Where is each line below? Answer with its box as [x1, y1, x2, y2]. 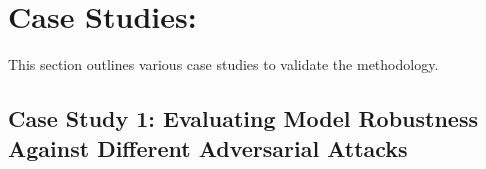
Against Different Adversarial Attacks [8, 132, 408, 163]
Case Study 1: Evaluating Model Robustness [8, 103, 478, 134]
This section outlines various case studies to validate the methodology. [8, 54, 439, 75]
